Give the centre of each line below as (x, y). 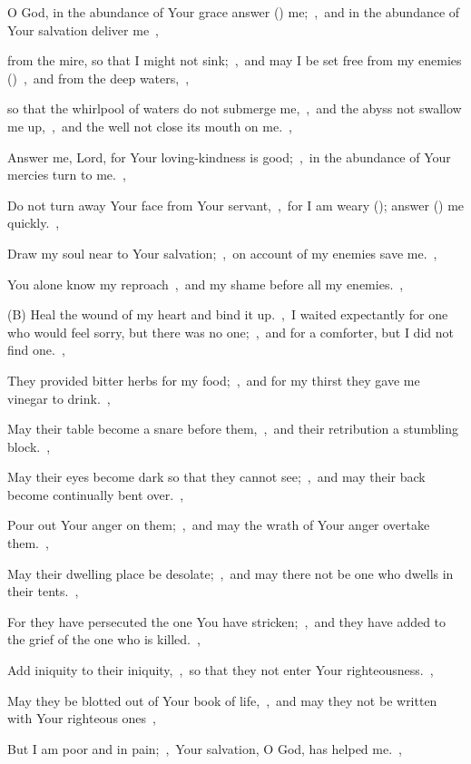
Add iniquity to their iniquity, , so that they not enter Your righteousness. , (221, 670)
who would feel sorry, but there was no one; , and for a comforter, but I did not (231, 332)
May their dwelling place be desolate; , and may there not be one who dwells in (231, 573)
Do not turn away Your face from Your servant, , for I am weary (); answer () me (236, 205)
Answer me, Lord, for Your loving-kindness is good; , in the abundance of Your (229, 157)
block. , (29, 446)
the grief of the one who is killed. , (104, 639)
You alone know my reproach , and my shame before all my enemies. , (206, 284)
